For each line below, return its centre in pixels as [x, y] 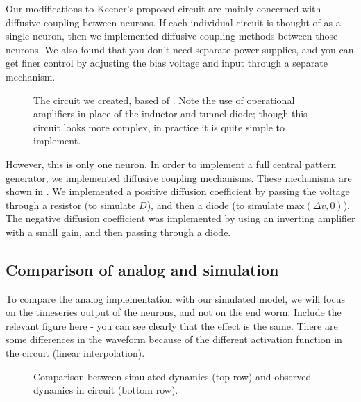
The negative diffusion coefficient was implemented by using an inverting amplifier [180, 218]
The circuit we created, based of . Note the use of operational [164, 100]
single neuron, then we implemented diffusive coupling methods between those [172, 36]
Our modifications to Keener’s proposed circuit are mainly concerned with [163, 8]
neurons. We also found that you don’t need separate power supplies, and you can [180, 49]
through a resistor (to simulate [71, 204]
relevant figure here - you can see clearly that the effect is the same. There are [172, 325]
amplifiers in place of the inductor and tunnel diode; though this [170, 114]
